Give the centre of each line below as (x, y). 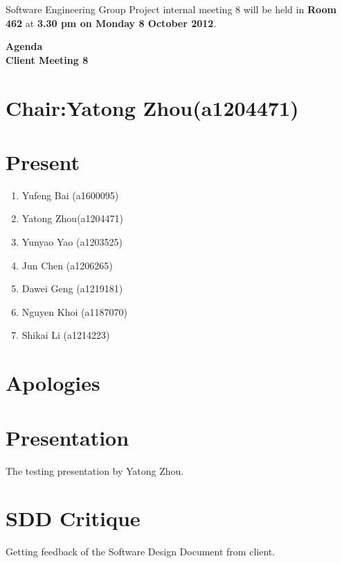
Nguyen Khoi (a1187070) (74, 311)
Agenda (24, 46)
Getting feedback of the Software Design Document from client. (141, 552)
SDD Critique (73, 518)
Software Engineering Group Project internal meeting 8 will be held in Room (171, 9)
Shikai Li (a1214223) (66, 335)
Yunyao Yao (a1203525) (72, 242)
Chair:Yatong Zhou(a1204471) (152, 107)
